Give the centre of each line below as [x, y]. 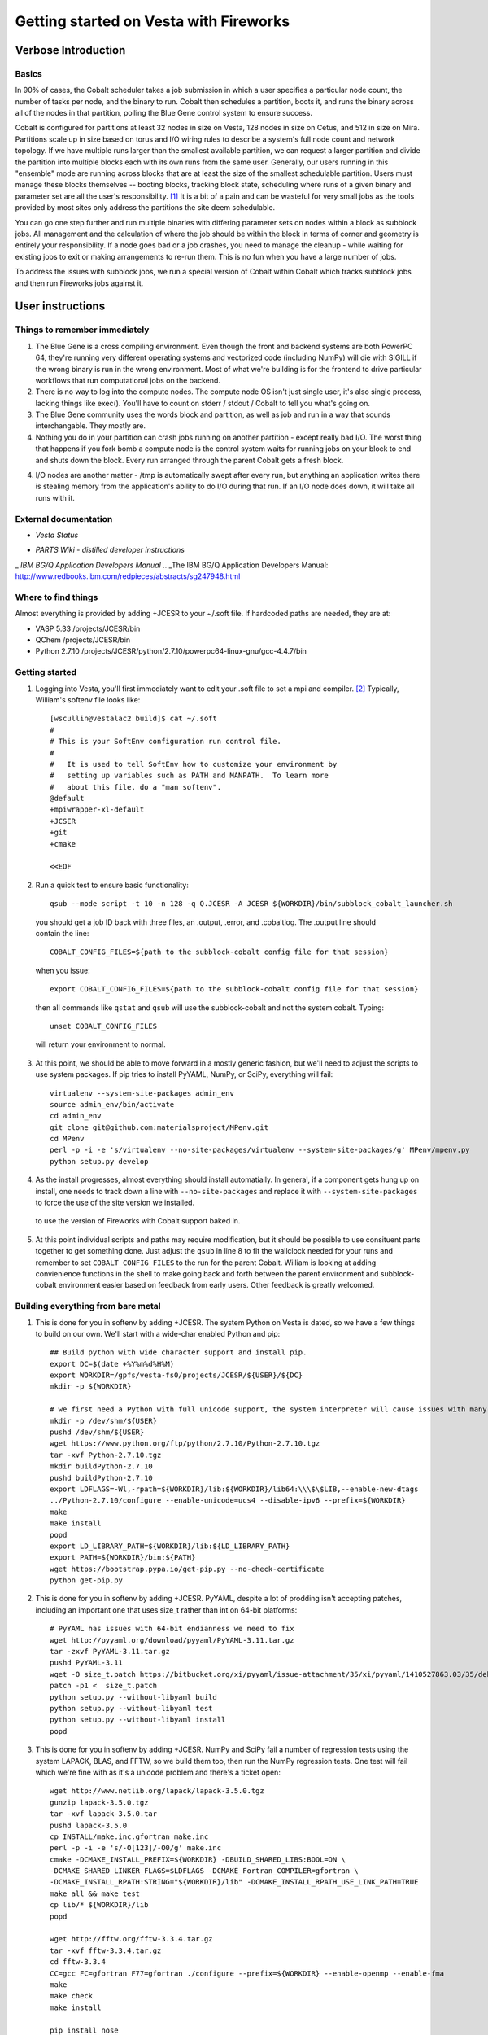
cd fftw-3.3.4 [78, 1962]
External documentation [64, 519]
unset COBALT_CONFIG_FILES [104, 1026]
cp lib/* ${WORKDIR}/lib [99, 1905]
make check [72, 1996]
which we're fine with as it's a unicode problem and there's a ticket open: [158, 1772]
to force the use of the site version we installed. [115, 1203]
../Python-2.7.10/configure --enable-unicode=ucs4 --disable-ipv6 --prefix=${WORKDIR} [228, 1501]
